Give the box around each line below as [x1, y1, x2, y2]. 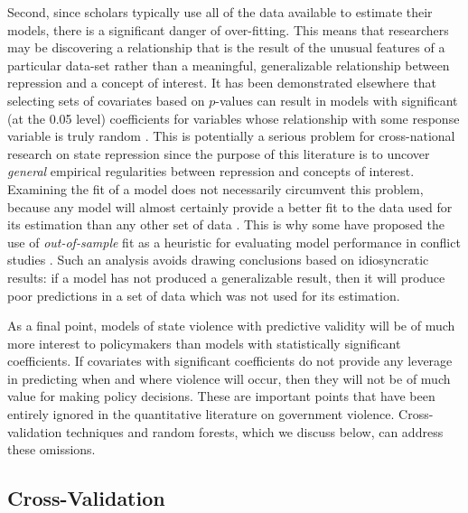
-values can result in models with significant [215, 90, 458, 109]
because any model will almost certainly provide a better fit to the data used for [7, 197, 453, 216]
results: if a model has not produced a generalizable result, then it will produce [7, 267, 445, 286]
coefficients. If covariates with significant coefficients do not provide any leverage [7, 351, 453, 370]
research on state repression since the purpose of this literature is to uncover [7, 144, 430, 163]
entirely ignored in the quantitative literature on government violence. [7, 405, 395, 424]
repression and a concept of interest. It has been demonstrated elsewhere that [7, 73, 437, 92]
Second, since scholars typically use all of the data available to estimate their [7, 3, 433, 21]
